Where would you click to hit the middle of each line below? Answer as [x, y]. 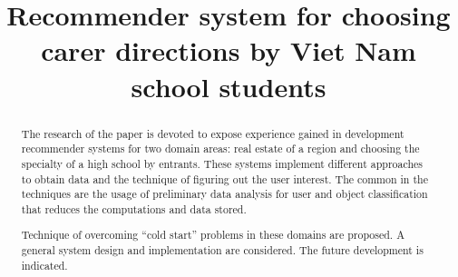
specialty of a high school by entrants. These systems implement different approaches [222, 163]
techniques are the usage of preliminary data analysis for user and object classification [224, 194]
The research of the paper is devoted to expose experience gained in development [213, 133]
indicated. [44, 265]
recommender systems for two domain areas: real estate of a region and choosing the [220, 148]
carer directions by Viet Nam [229, 50]
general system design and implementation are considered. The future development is [222, 250]
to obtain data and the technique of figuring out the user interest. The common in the [224, 178]
